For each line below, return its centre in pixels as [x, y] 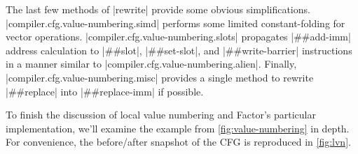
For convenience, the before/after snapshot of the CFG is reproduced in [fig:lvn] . [178, 142]
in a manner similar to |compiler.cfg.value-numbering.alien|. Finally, [151, 64]
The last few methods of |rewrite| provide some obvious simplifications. [158, 9]
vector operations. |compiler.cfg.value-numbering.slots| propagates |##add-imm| [178, 37]
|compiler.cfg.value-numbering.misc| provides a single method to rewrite [160, 77]
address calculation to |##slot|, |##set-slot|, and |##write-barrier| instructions [179, 50]
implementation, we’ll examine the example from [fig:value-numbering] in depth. [178, 128]
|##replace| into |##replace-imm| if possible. [105, 91]
